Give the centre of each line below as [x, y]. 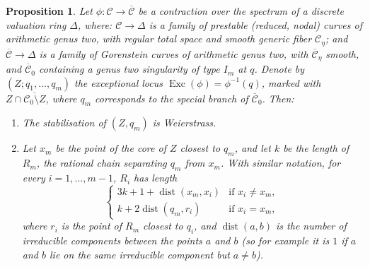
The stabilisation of [64, 123]
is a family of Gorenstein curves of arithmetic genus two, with [174, 53]
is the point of [92, 226]
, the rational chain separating [102, 163]
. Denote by [279, 69]
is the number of [311, 226]
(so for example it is [285, 241]
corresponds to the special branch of [172, 98]
